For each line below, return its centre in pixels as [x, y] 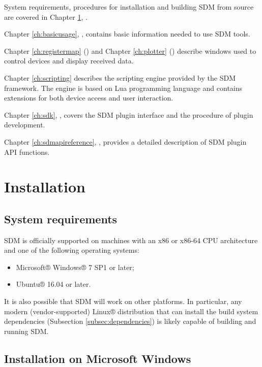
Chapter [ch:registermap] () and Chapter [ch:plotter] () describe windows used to [130, 51]
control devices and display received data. [69, 61]
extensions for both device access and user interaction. [89, 98]
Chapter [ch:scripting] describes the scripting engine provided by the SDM [120, 77]
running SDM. [26, 331]
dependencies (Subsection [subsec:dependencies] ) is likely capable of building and [130, 321]
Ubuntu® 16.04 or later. [53, 284]
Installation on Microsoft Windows [98, 358]
